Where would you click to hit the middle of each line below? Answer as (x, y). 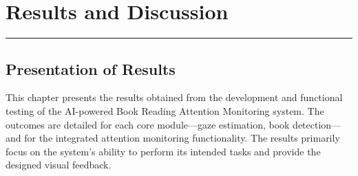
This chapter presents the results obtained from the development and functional (174, 97)
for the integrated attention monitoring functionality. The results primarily (182, 138)
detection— (317, 124)
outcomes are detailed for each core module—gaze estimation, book (148, 124)
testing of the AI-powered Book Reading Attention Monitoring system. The (165, 110)
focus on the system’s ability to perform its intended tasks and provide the (163, 151)
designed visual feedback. (59, 165)
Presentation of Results (91, 68)
